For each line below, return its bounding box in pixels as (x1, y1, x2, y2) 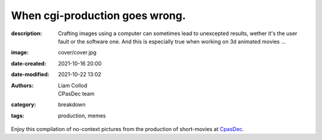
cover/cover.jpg (58, 49, 97, 56)
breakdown (58, 101, 86, 108)
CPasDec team (58, 90, 95, 97)
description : (11, 30, 42, 37)
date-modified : (11, 71, 50, 78)
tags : (11, 112, 24, 119)
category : (11, 101, 36, 108)
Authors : (11, 82, 34, 89)
